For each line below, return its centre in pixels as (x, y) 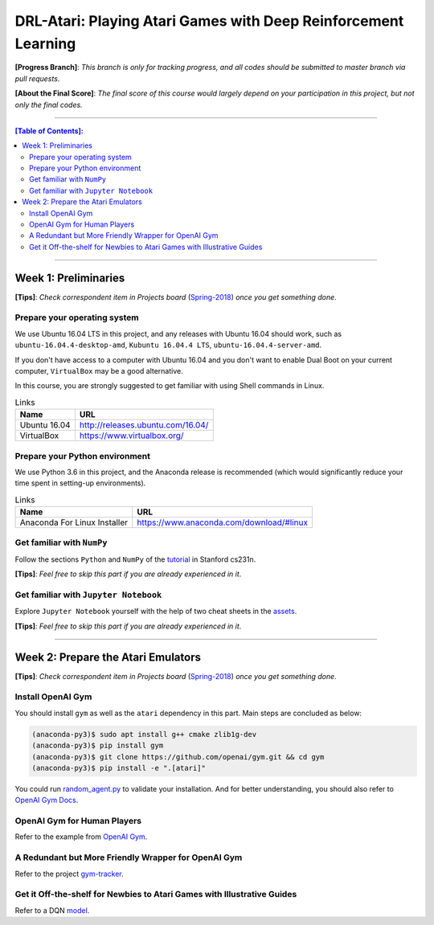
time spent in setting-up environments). (80, 483)
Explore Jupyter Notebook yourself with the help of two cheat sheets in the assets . (156, 612)
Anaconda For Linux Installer (74, 522)
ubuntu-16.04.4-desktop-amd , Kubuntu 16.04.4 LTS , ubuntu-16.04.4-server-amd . (168, 345)
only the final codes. (49, 104)
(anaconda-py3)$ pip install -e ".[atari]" (119, 768)
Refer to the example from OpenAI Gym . (81, 837)
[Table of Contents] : (49, 131)
